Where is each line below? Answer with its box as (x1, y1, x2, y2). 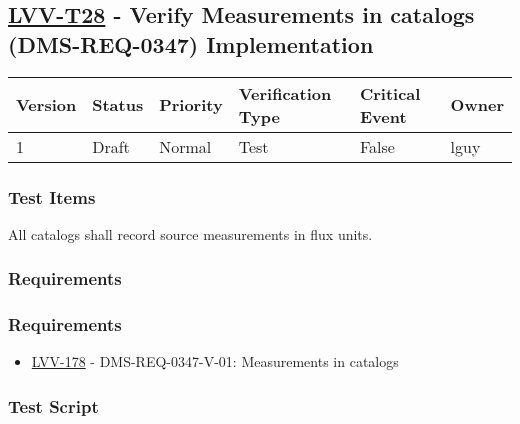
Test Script (8, 393, 99, 418)
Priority (159, 93, 223, 117)
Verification (238, 81, 332, 105)
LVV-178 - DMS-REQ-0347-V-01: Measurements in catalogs (31, 351, 399, 372)
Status (92, 93, 144, 117)
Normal (159, 134, 212, 158)
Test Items (8, 184, 96, 209)
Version (16, 93, 77, 117)
